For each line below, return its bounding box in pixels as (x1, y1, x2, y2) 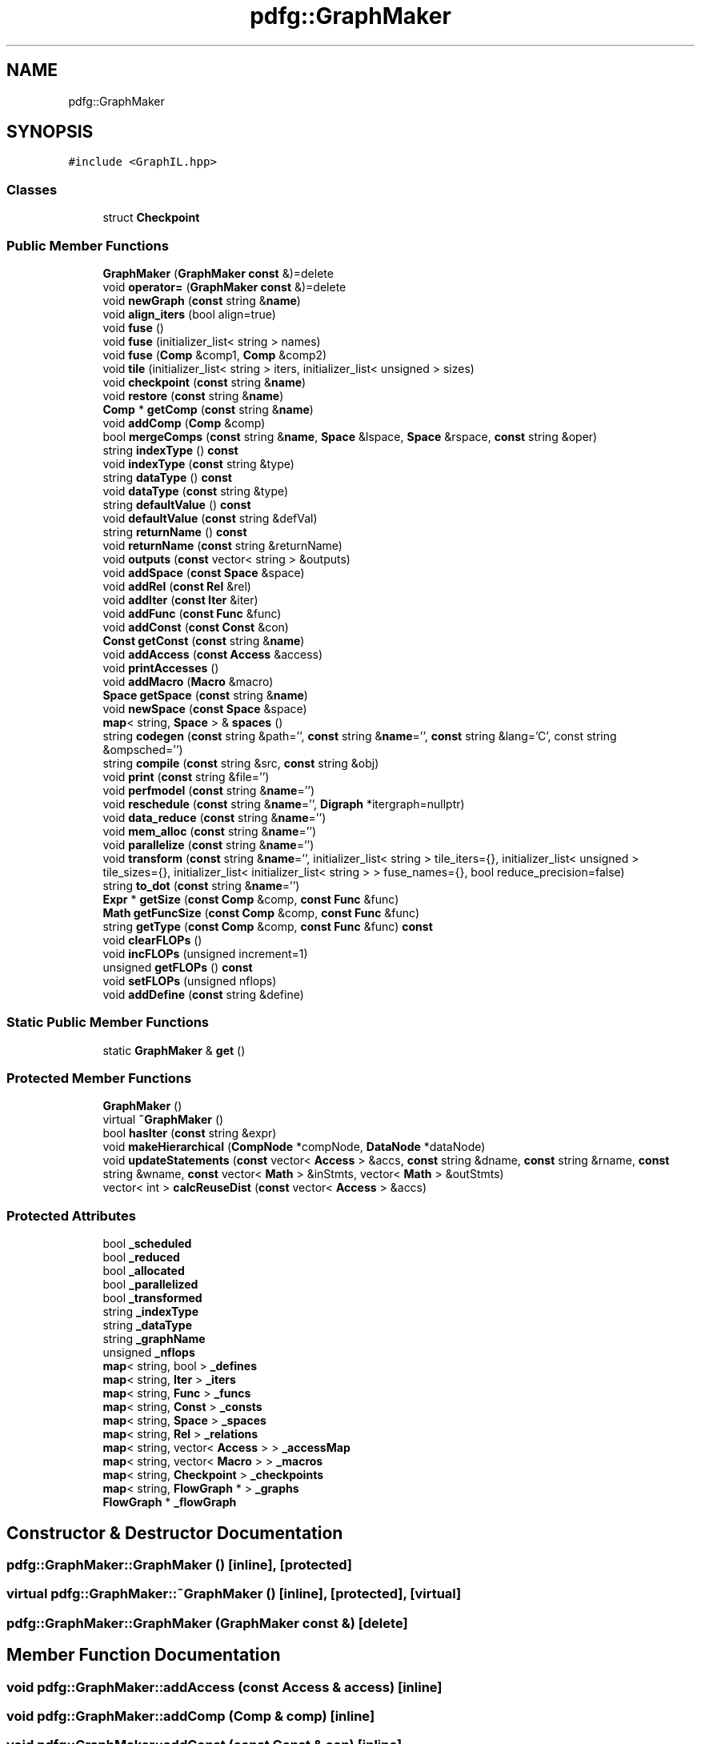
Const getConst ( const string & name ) (102, 633, 305, 647)
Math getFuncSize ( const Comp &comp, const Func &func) (102, 905, 420, 920)
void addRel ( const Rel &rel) (102, 579, 251, 593)
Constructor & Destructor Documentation (6, 1522, 343, 1543)
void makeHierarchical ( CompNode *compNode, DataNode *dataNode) (102, 1140, 486, 1154)
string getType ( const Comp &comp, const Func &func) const (102, 919, 433, 933)
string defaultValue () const (102, 497, 251, 511)
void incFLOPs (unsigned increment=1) (102, 946, 308, 960)
